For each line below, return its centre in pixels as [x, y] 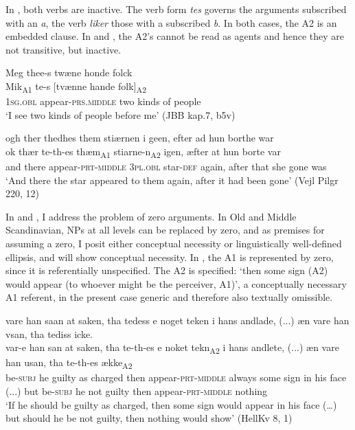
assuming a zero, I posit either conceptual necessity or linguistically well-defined [174, 243]
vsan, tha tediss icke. [49, 333]
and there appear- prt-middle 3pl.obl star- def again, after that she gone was [166, 166]
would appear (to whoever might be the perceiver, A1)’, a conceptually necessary [176, 283]
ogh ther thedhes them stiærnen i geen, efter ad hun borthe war [140, 138]
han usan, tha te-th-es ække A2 [69, 363]
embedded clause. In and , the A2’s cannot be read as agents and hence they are [175, 36]
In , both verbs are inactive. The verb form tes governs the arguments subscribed [176, 9]
